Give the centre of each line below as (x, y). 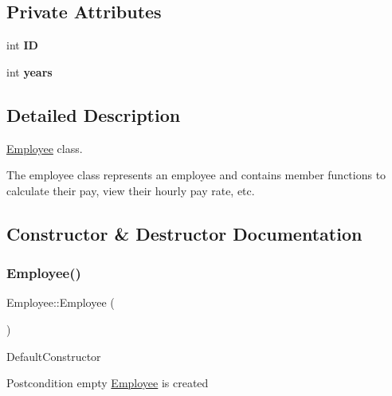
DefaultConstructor (54, 356)
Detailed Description (94, 114)
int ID (22, 45)
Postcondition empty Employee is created (108, 383)
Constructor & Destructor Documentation (184, 233)
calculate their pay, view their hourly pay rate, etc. (131, 190)
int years (29, 71)
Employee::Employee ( (61, 302)
